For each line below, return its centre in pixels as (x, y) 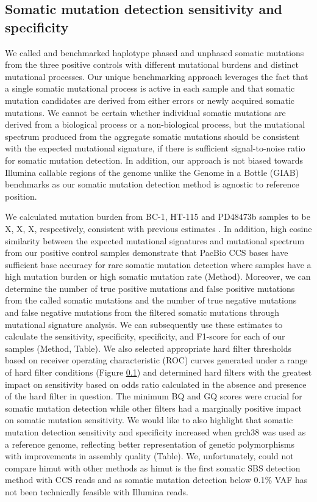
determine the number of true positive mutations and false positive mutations (150, 288)
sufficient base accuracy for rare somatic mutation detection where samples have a (158, 264)
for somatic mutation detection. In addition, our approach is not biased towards (154, 160)
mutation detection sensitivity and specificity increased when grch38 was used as (155, 432)
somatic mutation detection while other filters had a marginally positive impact (153, 408)
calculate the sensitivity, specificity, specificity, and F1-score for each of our (145, 336)
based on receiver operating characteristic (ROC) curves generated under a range (156, 360)
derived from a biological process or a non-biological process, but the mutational (155, 124)
